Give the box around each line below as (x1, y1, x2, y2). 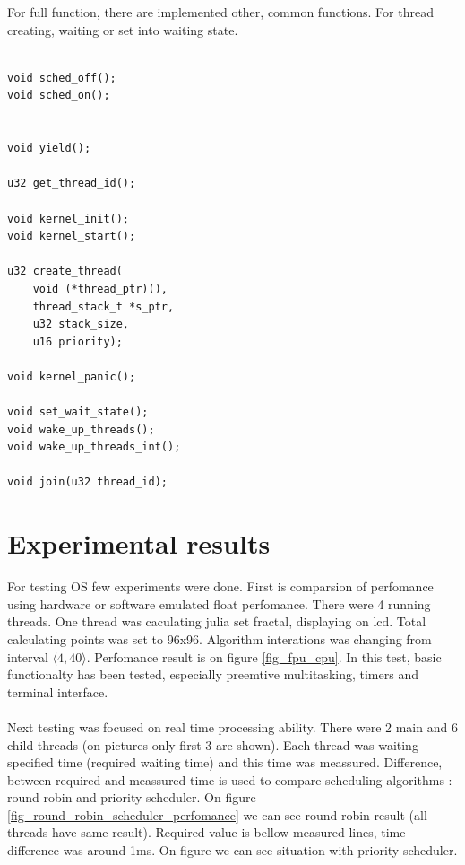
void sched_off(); (7, 71, 116, 84)
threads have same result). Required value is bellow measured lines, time (7, 823, 406, 842)
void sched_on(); (7, 89, 110, 102)
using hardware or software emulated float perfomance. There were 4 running (7, 594, 431, 613)
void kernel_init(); (7, 212, 130, 225)
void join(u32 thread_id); (7, 476, 168, 489)
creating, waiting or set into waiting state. (7, 20, 238, 39)
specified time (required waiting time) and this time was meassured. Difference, (7, 753, 443, 772)
